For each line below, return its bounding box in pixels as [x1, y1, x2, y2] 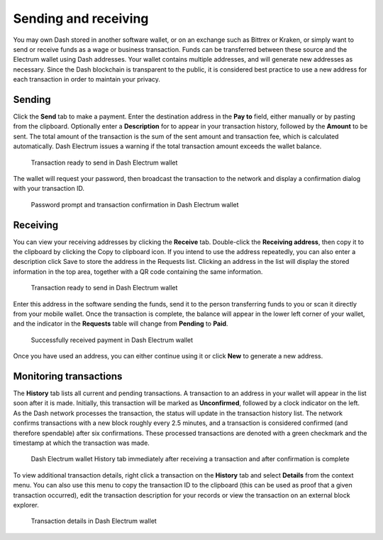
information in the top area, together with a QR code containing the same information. [13, 267, 263, 276]
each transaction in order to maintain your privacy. [13, 75, 161, 84]
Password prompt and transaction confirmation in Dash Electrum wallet [30, 200, 239, 209]
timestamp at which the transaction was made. [13, 439, 150, 447]
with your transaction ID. [13, 184, 85, 193]
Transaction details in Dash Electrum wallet [30, 517, 157, 525]
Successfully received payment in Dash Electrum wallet [30, 336, 194, 344]
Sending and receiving [13, 11, 149, 26]
